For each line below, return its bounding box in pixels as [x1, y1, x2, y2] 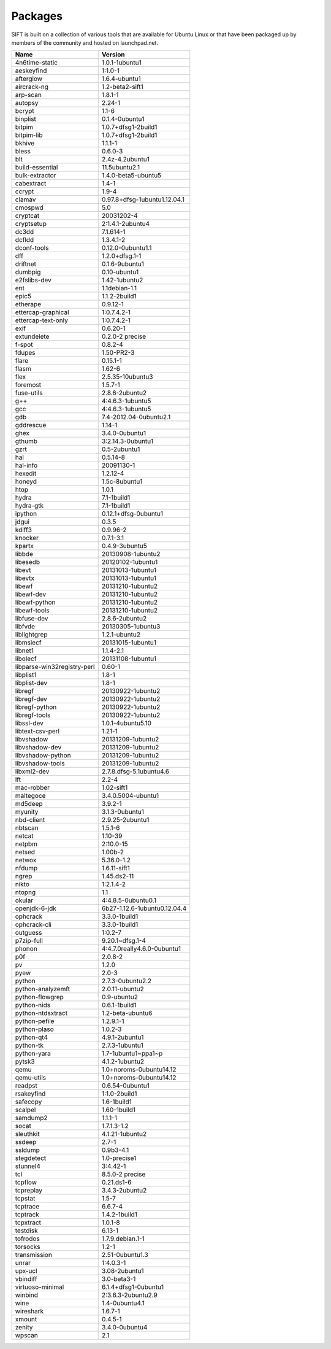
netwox [15, 856, 37, 865]
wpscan [15, 1331, 38, 1340]
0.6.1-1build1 [101, 1001, 137, 1010]
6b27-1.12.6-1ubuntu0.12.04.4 [101, 904, 187, 913]
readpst [15, 1081, 38, 1090]
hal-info [15, 461, 38, 470]
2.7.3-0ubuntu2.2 [101, 976, 152, 985]
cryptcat [15, 212, 40, 220]
